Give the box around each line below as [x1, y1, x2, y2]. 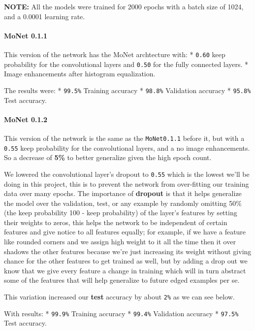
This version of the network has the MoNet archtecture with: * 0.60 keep [4, 49, 225, 59]
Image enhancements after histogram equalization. [4, 68, 156, 79]
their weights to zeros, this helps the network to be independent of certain [4, 217, 227, 227]
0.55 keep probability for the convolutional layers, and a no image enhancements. [4, 142, 250, 153]
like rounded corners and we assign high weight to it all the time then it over [4, 236, 236, 247]
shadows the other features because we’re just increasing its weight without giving [4, 246, 252, 256]
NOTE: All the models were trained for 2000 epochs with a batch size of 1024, [4, 1, 244, 11]
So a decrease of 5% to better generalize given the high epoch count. [4, 152, 212, 163]
